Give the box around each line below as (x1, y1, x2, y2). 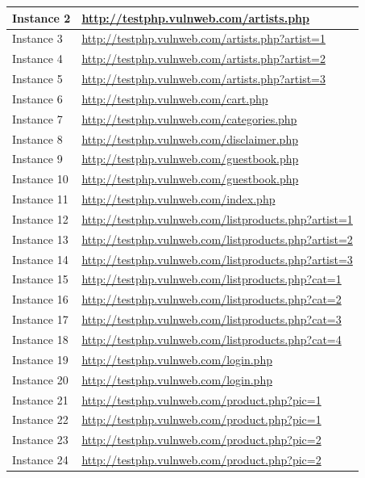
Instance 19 (12, 350, 68, 367)
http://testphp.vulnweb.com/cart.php (81, 90, 268, 107)
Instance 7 (12, 110, 63, 127)
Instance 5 (12, 70, 63, 87)
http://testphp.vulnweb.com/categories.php (81, 110, 297, 127)
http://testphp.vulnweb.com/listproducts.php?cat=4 (81, 331, 342, 347)
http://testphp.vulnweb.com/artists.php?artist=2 (81, 50, 326, 67)
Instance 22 (12, 411, 68, 428)
